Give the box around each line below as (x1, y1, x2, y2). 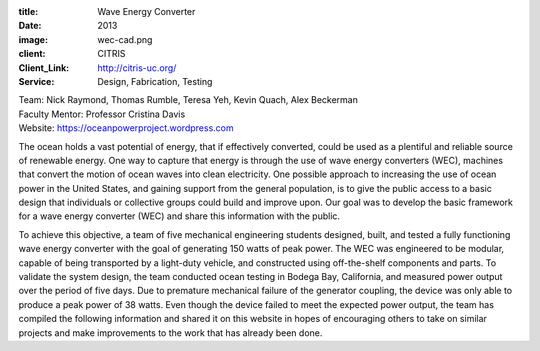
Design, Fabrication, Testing (97, 75, 213, 87)
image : (18, 33, 49, 45)
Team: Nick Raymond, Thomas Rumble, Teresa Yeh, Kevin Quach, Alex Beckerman (18, 94, 359, 106)
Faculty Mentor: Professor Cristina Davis (18, 108, 186, 120)
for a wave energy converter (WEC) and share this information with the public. (18, 210, 340, 222)
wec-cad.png (97, 33, 153, 45)
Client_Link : (18, 61, 70, 74)
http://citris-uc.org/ (97, 61, 177, 74)
